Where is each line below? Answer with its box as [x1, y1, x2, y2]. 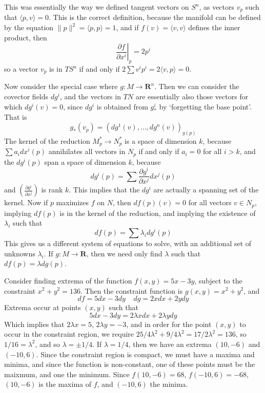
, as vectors [199, 2, 235, 12]
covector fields [4, 91, 49, 102]
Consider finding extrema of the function [4, 275, 132, 286]
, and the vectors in [59, 91, 121, 102]
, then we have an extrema [128, 338, 212, 349]
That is [4, 112, 27, 122]
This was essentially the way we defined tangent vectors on [4, 2, 189, 12]
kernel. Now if [4, 197, 48, 208]
